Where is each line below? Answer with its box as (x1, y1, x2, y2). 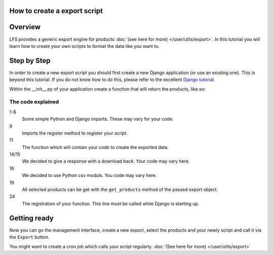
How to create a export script (9, 7, 103, 15)
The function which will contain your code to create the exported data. (22, 144, 169, 150)
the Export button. (9, 234, 50, 240)
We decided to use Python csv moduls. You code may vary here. (22, 172, 157, 178)
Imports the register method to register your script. (22, 130, 128, 136)
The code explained (9, 98, 59, 105)
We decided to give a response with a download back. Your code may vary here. (22, 158, 190, 164)
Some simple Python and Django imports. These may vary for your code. (22, 116, 174, 122)
